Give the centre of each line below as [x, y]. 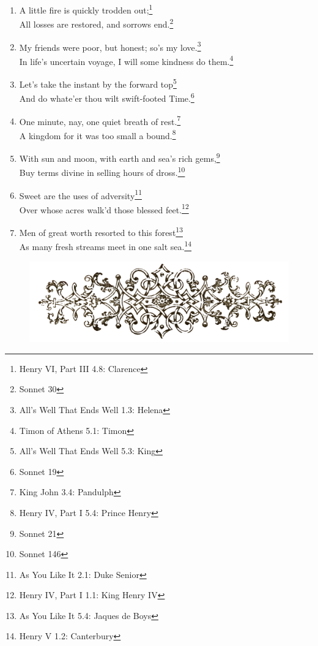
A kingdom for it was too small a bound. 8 [98, 134]
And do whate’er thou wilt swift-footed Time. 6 [107, 97]
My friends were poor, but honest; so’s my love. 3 [110, 46]
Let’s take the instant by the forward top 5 [98, 83]
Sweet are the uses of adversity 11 [80, 194]
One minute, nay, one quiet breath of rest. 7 [100, 120]
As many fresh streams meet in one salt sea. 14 [105, 245]
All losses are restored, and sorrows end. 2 [96, 23]
